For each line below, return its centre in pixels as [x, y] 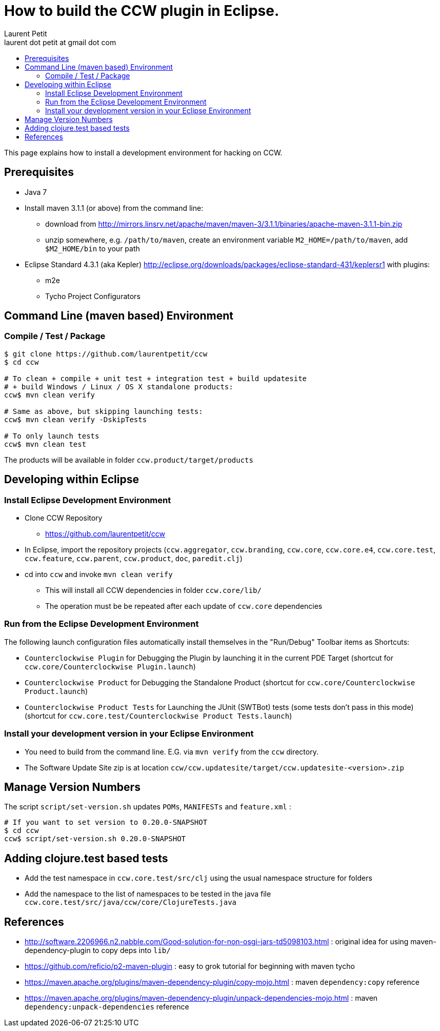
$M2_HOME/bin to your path [93, 248]
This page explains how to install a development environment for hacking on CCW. [143, 152]
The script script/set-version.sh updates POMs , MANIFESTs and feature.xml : [148, 807]
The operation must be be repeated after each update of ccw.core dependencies [184, 606]
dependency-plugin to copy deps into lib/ [98, 950]
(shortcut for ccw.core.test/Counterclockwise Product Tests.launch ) [158, 716]
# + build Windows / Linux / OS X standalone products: [119, 386]
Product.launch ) [56, 691]
